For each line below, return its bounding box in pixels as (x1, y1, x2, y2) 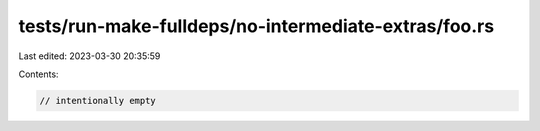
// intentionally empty (39, 95, 157, 106)
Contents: (18, 68, 59, 80)
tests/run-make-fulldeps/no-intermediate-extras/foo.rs (18, 15, 495, 37)
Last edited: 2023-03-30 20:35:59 (18, 50, 161, 62)
